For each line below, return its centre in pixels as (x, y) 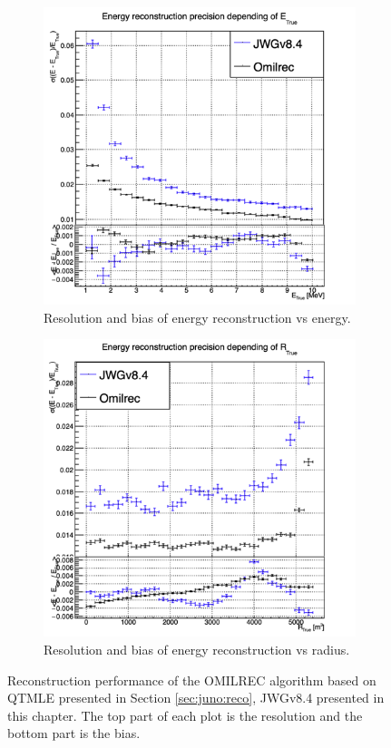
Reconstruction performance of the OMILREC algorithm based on (192, 680)
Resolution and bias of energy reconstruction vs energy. (197, 317)
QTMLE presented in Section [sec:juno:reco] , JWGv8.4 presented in (196, 698)
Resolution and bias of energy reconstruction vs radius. (197, 649)
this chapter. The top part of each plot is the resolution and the (185, 715)
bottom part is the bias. (74, 733)
